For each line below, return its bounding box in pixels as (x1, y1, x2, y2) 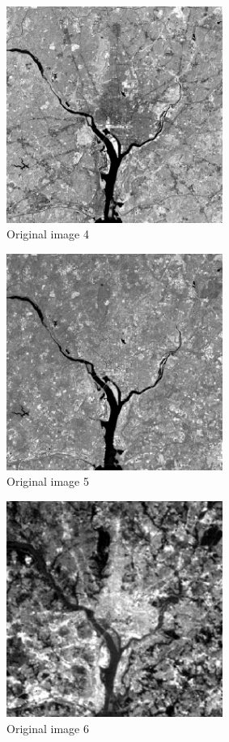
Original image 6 (6, 719, 89, 736)
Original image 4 (6, 225, 89, 242)
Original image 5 (6, 473, 89, 490)
